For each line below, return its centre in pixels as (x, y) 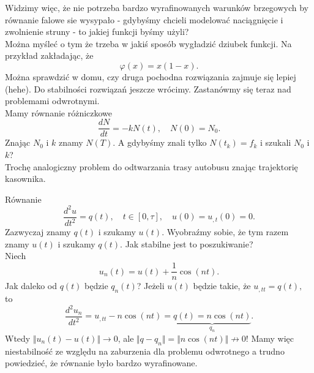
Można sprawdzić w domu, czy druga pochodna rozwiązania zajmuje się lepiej (151, 76)
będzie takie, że (222, 286)
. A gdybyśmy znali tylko (160, 142)
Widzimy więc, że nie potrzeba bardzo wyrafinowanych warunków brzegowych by (157, 7)
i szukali (275, 142)
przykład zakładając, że (49, 55)
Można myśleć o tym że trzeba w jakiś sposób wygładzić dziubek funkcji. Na (148, 43)
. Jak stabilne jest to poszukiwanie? (187, 243)
